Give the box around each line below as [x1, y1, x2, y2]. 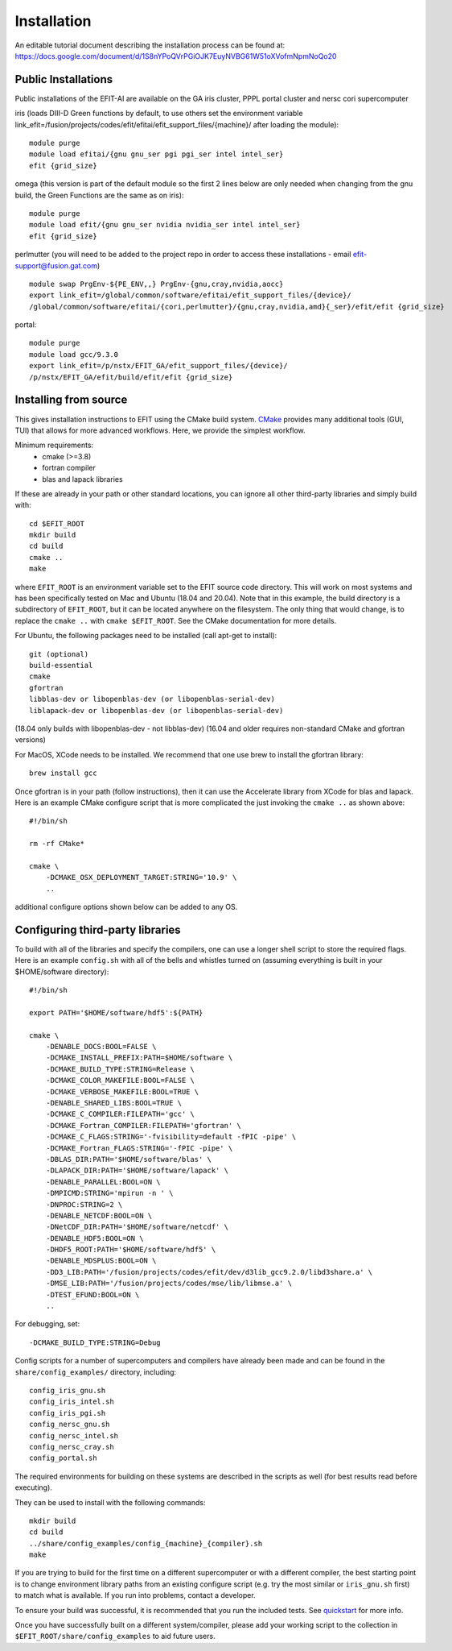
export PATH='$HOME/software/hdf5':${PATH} [29, 1008, 203, 1017]
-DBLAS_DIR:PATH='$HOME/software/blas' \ [45, 1155, 212, 1164]
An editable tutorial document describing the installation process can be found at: [14, 40, 286, 50]
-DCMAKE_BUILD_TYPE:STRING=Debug [29, 1338, 161, 1347]
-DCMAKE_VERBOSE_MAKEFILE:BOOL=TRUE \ [45, 1087, 199, 1096]
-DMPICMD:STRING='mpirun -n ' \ [45, 1188, 174, 1198]
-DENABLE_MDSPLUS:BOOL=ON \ [45, 1256, 157, 1265]
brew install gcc [29, 769, 97, 778]
